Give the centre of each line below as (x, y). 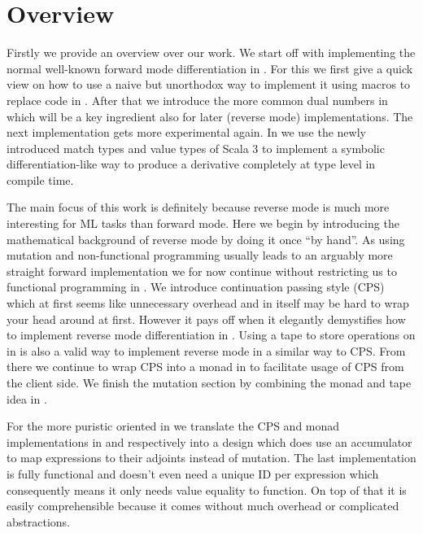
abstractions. (38, 521)
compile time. (40, 179)
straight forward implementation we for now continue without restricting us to (202, 271)
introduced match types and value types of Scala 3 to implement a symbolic (196, 148)
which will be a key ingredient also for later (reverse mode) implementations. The (210, 116)
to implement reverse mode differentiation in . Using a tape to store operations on (211, 335)
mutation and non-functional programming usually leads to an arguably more (200, 255)
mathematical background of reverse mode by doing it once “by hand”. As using (206, 239)
